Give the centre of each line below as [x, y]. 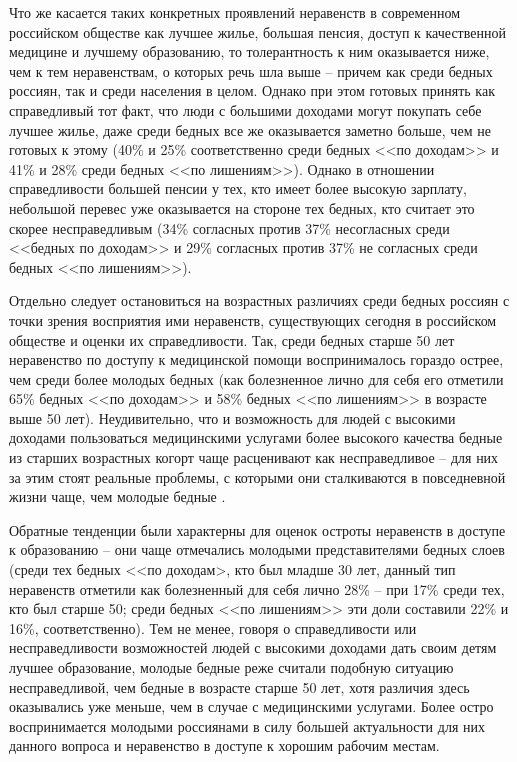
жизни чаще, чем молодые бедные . [117, 496]
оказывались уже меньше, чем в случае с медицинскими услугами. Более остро [251, 706]
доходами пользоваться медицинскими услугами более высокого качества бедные [256, 437]
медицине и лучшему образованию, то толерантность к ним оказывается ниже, [249, 51]
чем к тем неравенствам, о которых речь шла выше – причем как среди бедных [251, 70]
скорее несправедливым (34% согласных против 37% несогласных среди [229, 227]
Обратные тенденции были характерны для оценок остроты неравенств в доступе [257, 529]
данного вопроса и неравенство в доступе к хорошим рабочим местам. [224, 745]
